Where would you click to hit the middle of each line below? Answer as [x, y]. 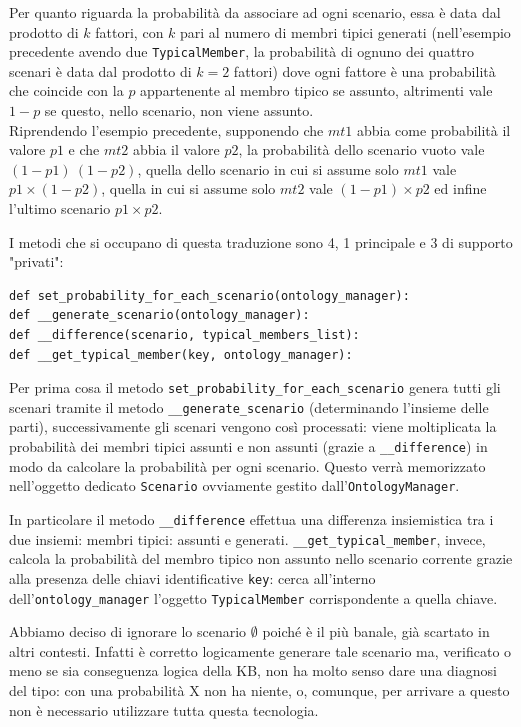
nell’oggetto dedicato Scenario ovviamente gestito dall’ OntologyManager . [234, 485]
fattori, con [129, 31]
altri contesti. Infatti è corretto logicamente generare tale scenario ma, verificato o [260, 650]
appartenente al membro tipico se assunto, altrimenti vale [316, 90]
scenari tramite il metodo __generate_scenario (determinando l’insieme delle [249, 406]
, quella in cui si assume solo [188, 188]
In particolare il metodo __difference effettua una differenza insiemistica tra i [251, 518]
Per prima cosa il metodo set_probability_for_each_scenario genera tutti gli [255, 387]
